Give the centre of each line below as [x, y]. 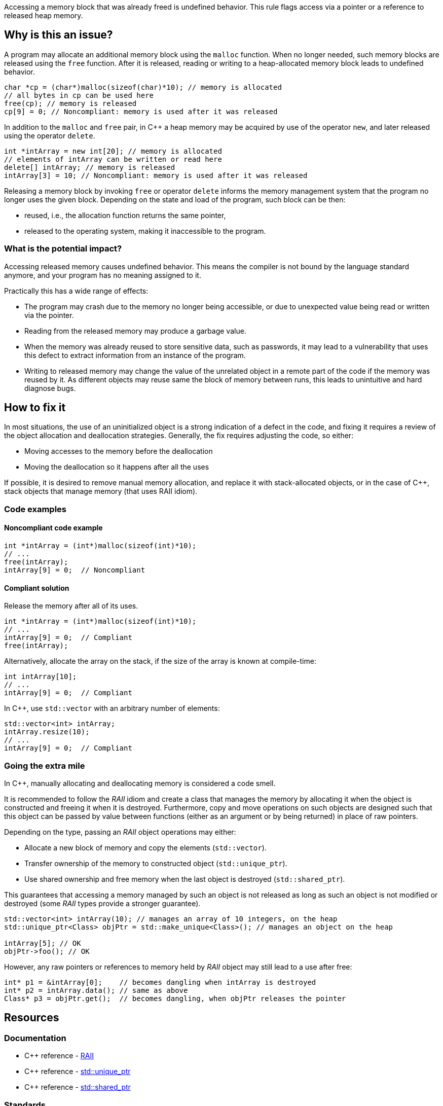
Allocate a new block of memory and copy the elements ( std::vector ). [145, 848]
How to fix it [35, 408]
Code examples [35, 509]
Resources [32, 1018]
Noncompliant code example [53, 528]
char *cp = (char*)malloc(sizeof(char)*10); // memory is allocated [143, 87]
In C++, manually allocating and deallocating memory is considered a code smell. [140, 783]
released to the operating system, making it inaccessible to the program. [145, 231]
